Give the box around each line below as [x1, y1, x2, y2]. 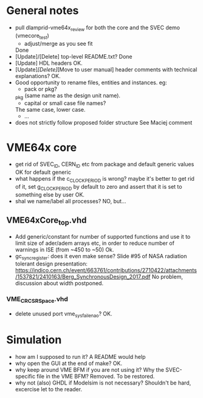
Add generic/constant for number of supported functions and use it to [15, 233, 191, 240]
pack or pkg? [24, 85, 58, 92]
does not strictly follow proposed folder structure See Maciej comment [15, 119, 193, 126]
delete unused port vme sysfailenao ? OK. [15, 310, 112, 319]
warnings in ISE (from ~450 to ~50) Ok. [15, 245, 114, 253]
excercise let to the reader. [15, 385, 83, 393]
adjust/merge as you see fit [24, 40, 93, 47]
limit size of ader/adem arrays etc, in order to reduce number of [15, 239, 175, 247]
